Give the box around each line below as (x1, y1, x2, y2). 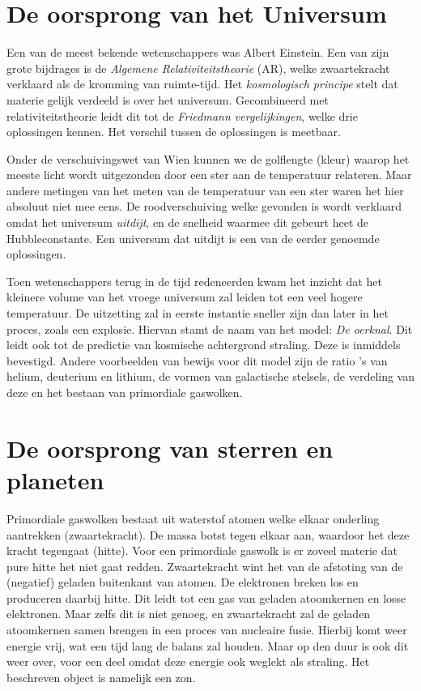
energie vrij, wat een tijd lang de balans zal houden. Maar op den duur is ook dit (6, 637, 409, 654)
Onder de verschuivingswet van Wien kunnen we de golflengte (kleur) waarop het (6, 150, 410, 167)
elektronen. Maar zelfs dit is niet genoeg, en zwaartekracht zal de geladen (6, 605, 371, 622)
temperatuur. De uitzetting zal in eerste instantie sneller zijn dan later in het (6, 305, 389, 322)
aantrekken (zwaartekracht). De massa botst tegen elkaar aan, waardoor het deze (6, 526, 410, 543)
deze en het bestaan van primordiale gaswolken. (6, 384, 243, 400)
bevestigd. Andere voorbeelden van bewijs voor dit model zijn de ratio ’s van (6, 352, 388, 369)
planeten (6, 463, 104, 496)
